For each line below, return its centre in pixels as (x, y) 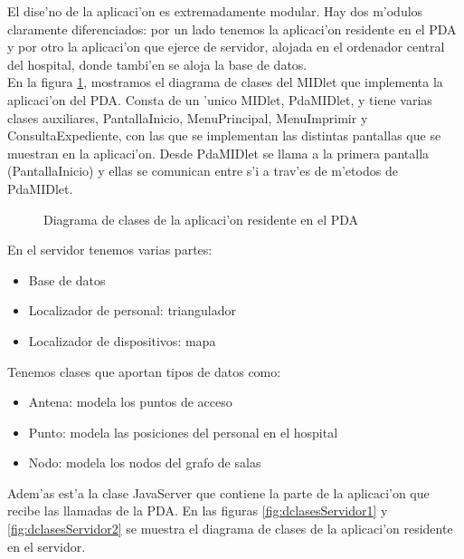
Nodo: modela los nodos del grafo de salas (145, 463)
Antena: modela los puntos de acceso (130, 402)
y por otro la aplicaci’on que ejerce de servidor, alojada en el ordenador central (226, 47)
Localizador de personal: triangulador (132, 310)
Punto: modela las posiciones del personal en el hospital (183, 432)
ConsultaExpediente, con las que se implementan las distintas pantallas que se (224, 135)
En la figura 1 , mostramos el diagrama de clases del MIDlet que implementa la (225, 82)
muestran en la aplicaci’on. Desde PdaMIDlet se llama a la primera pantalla (218, 153)
